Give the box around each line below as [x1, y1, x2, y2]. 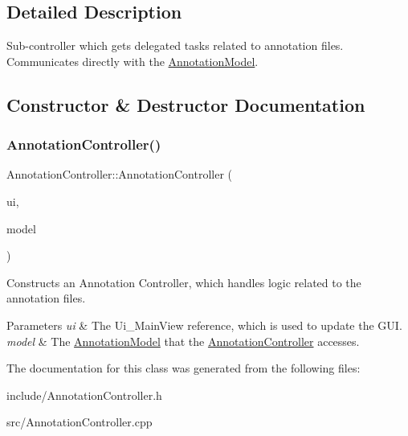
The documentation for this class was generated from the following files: [6, 360, 361, 376]
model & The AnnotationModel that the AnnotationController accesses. [6, 332, 360, 349]
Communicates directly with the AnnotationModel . [6, 52, 259, 69]
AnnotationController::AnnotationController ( [6, 166, 233, 183]
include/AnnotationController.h [6, 386, 162, 403]
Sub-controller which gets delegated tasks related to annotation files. [6, 37, 344, 54]
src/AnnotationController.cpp [6, 413, 153, 430]
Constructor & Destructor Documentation [6, 92, 365, 117]
